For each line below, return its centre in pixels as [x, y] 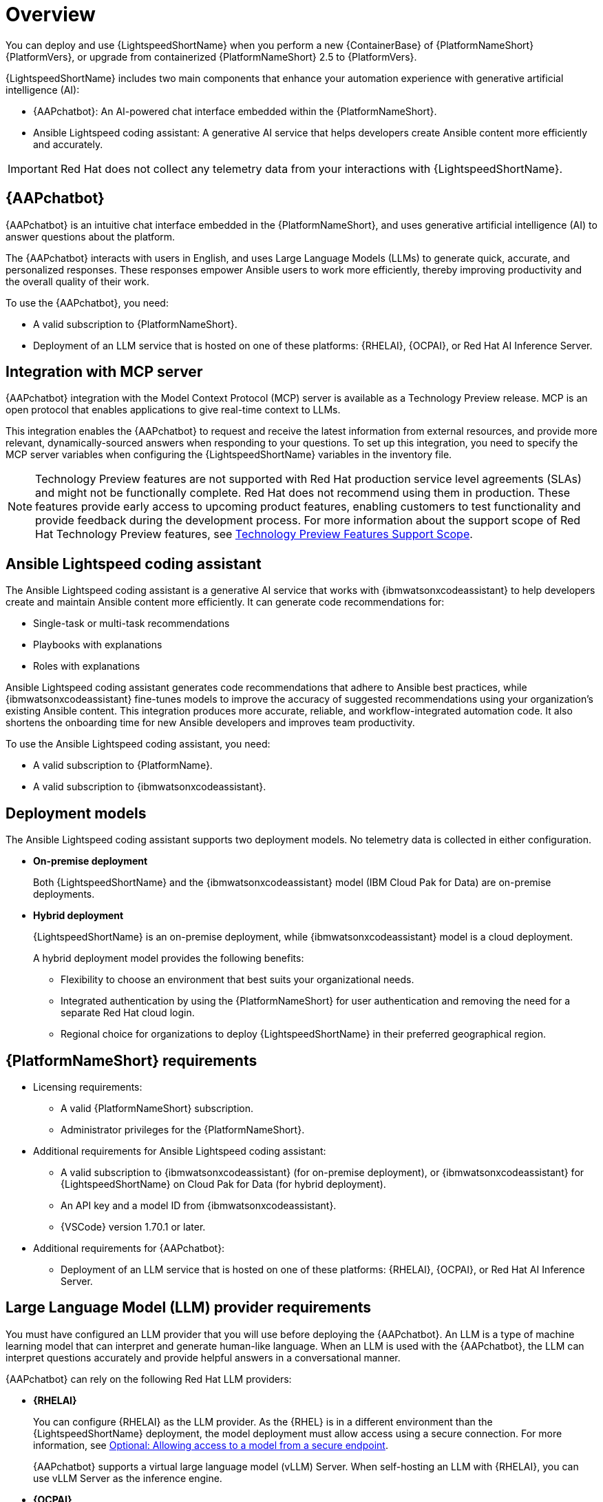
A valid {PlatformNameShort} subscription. [157, 1108]
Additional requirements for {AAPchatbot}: [129, 1248]
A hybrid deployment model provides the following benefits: [169, 958]
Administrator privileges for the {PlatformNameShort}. [183, 1129]
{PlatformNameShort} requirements [131, 1060]
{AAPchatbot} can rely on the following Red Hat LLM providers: [149, 1379]
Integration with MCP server [104, 372]
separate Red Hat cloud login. [128, 1013]
